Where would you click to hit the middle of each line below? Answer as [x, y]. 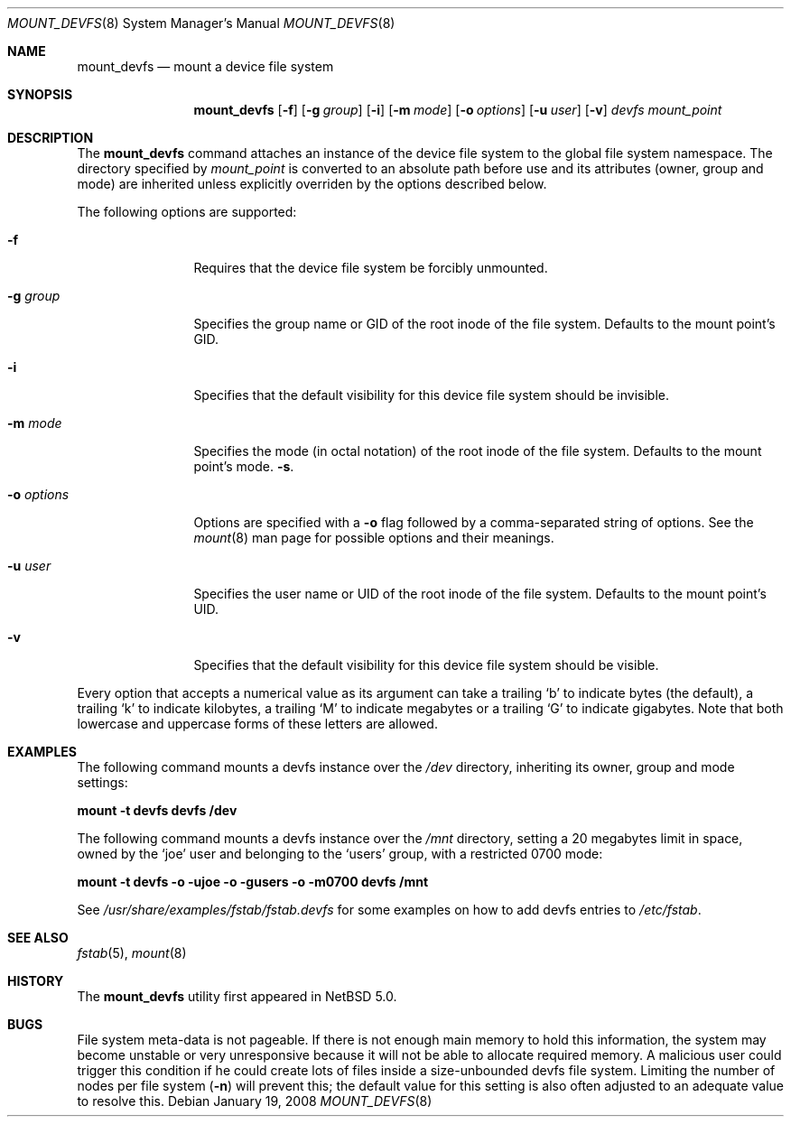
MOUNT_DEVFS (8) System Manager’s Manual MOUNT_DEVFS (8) [201, 23]
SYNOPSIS [40, 94]
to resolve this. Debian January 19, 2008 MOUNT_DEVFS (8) [255, 1101]
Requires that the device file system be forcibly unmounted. [371, 268]
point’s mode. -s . [244, 466]
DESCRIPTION [51, 138]
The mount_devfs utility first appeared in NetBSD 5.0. [237, 996]
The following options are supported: [187, 212]
